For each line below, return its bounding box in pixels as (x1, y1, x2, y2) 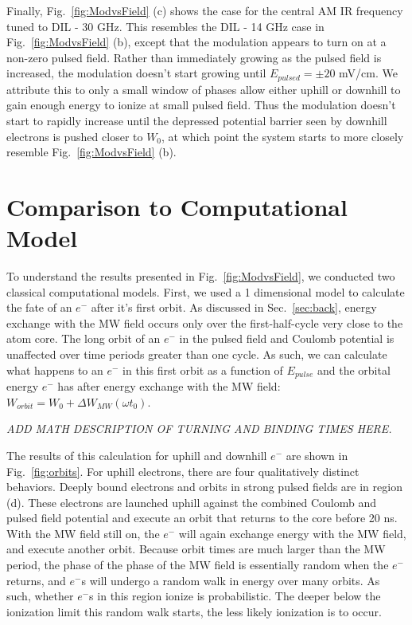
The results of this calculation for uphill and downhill (6, 446, 267, 463)
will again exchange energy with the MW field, (178, 525, 406, 541)
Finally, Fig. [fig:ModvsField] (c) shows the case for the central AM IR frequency (6, 2, 403, 18)
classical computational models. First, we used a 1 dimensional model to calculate (6, 283, 405, 300)
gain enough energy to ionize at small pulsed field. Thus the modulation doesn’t (6, 96, 396, 113)
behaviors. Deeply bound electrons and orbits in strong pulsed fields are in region (6, 478, 402, 495)
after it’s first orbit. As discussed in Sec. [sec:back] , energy (91, 299, 377, 316)
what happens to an (6, 361, 103, 378)
